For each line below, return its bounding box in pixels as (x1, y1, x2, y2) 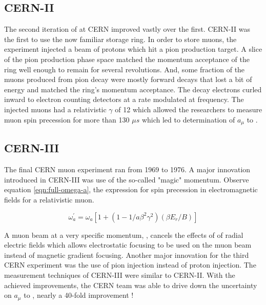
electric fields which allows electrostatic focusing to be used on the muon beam (4, 239, 252, 250)
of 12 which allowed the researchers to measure (115, 104, 262, 114)
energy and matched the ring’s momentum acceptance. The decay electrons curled (4, 84, 262, 94)
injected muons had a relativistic (4, 104, 107, 114)
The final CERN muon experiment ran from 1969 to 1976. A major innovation (4, 164, 251, 175)
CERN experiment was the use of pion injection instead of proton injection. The (4, 259, 256, 270)
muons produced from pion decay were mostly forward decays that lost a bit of (4, 74, 252, 85)
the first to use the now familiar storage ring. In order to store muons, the (4, 33, 237, 44)
